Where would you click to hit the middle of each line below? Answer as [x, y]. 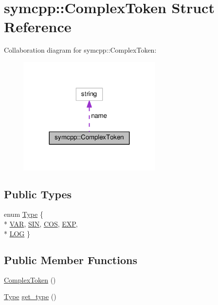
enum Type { [24, 214]
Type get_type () [30, 296]
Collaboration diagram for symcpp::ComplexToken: [80, 50]
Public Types [38, 194]
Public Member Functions [71, 259]
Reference [38, 27]
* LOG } [17, 233]
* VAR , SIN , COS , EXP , [41, 223]
